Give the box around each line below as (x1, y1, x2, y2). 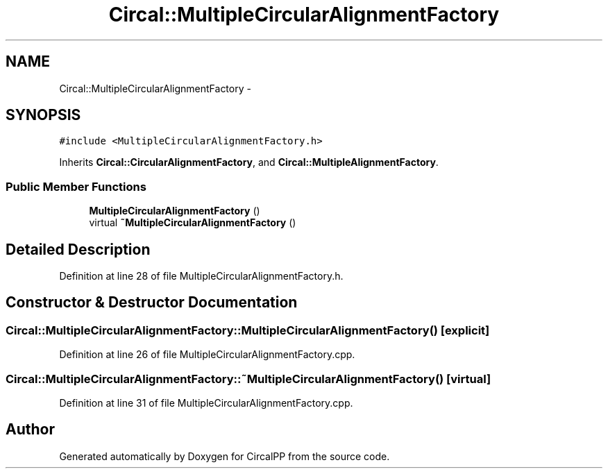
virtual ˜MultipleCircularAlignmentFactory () (89, 217, 296, 229)
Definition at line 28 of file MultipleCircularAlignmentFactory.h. (59, 270, 344, 282)
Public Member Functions (6, 179, 146, 194)
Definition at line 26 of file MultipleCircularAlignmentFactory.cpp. (59, 348, 355, 361)
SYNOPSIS (6, 106, 81, 124)
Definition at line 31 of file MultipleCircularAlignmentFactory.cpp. (59, 397, 353, 409)
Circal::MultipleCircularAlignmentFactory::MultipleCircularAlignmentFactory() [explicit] (6, 323, 490, 337)
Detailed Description (6, 240, 151, 258)
